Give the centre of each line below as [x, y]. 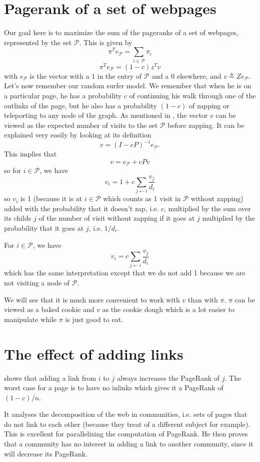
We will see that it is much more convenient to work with [92, 299]
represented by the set [38, 42]
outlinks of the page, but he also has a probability [80, 105]
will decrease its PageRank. [46, 453]
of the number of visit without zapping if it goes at [117, 218]
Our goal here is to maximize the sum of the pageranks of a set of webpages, [121, 32]
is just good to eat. [94, 319]
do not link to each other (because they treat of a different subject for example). [127, 424]
